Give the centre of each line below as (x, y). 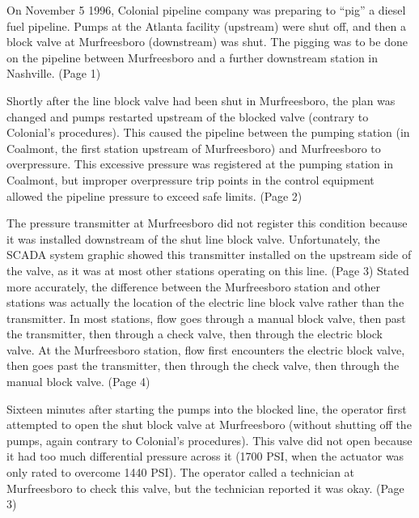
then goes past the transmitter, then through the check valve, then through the (203, 365)
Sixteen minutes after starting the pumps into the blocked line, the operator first (207, 408)
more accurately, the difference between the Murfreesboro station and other (194, 286)
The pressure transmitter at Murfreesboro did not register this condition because (207, 223)
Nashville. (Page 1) (54, 73)
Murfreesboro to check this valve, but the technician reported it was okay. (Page (205, 488)
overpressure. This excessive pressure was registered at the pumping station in (200, 164)
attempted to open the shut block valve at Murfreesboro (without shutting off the (209, 425)
